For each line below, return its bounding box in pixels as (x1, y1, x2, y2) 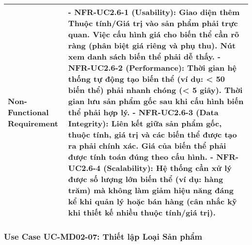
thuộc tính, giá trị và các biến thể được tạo (68, 129, 237, 140)
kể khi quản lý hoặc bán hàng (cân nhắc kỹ (68, 196, 237, 207)
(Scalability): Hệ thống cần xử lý (103, 162, 232, 173)
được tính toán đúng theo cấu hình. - (68, 151, 214, 162)
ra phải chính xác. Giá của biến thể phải (68, 140, 226, 151)
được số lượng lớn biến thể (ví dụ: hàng (68, 173, 223, 184)
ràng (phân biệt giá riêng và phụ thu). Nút (68, 40, 236, 51)
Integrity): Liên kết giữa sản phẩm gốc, (68, 118, 222, 129)
